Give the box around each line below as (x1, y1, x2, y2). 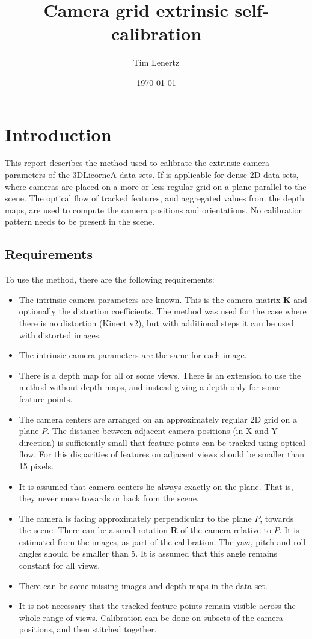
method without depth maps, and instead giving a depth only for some (19, 381, 281, 393)
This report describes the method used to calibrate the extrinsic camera (5, 156, 270, 169)
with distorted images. (19, 328, 102, 341)
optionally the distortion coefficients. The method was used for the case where (19, 305, 307, 317)
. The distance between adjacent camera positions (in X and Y (47, 424, 278, 437)
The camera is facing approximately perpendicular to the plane (19, 512, 252, 524)
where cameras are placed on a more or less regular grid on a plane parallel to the (5, 180, 307, 192)
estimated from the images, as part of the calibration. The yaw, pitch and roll (19, 535, 306, 548)
